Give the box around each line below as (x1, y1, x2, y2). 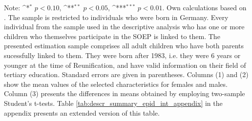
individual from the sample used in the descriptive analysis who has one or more (4, 21, 245, 32)
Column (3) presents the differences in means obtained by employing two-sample (4, 88, 245, 99)
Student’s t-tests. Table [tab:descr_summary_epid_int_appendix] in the (4, 98, 223, 108)
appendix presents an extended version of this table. (4, 107, 160, 118)
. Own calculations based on (162, 2, 247, 12)
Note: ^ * (4, 2, 30, 12)
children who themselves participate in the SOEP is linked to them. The (4, 31, 220, 41)
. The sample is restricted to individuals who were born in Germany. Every (4, 12, 229, 22)
